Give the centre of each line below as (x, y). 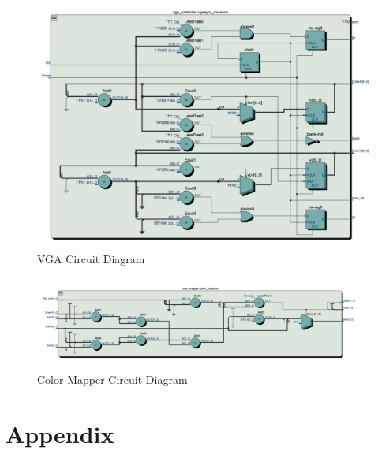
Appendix (60, 434)
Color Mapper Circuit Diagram (112, 380)
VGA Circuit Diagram (91, 259)
